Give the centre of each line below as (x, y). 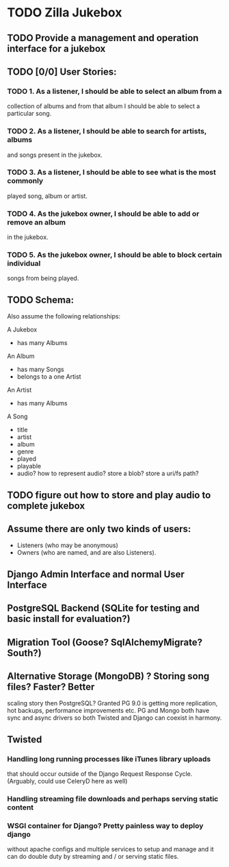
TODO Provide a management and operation (103, 38)
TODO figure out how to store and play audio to (109, 495)
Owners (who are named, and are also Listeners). (86, 553)
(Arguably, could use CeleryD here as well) (67, 781)
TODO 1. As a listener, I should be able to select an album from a (114, 91)
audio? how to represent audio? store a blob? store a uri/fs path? (108, 473)
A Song (17, 416)
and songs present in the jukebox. (55, 155)
